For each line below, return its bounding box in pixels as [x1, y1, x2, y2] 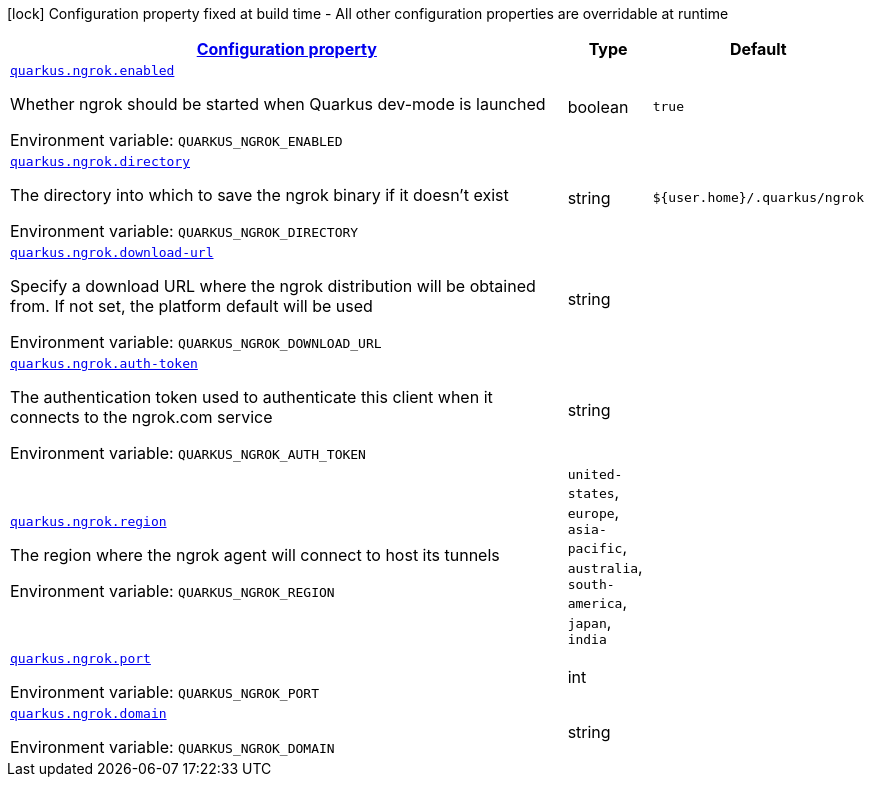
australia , [567, 557, 643, 577]
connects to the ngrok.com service [10, 407, 273, 427]
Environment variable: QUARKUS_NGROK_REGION [10, 580, 335, 601]
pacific [567, 541, 623, 556]
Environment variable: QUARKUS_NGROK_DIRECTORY [10, 221, 359, 241]
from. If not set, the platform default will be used [10, 296, 373, 316]
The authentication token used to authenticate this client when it [10, 387, 493, 407]
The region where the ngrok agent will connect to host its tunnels [10, 544, 500, 565]
